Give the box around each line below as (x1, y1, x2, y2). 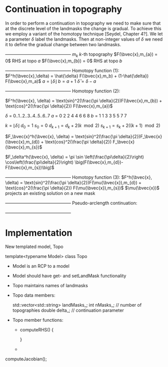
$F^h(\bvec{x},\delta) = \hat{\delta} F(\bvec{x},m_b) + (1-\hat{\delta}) (5, 73, 149, 79)
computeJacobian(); (5, 356, 47, 362)
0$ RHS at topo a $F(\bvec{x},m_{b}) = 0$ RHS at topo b (5, 58, 122, 64)
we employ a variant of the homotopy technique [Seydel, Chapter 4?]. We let (5, 31, 163, 37)
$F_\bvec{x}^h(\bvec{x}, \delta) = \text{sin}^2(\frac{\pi (5, 133, 117, 139)
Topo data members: (12, 292, 56, 298)
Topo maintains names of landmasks (12, 283, 88, 289)
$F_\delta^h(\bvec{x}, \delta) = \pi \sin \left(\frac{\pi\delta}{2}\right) (5, 154, 144, 160)
